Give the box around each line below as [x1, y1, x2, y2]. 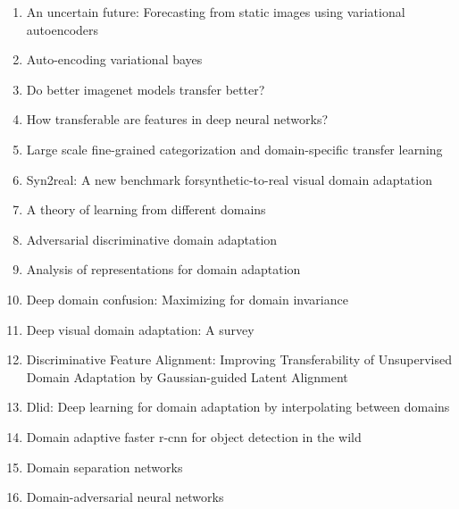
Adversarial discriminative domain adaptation [26, 229, 278, 248]
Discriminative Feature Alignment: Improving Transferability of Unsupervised [26, 350, 453, 369]
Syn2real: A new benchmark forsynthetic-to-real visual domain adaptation [26, 170, 432, 188]
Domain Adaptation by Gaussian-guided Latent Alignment [26, 367, 348, 386]
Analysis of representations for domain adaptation [26, 260, 301, 279]
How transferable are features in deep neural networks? [26, 110, 329, 129]
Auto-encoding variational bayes [26, 50, 203, 69]
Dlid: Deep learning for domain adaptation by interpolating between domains [26, 397, 450, 416]
